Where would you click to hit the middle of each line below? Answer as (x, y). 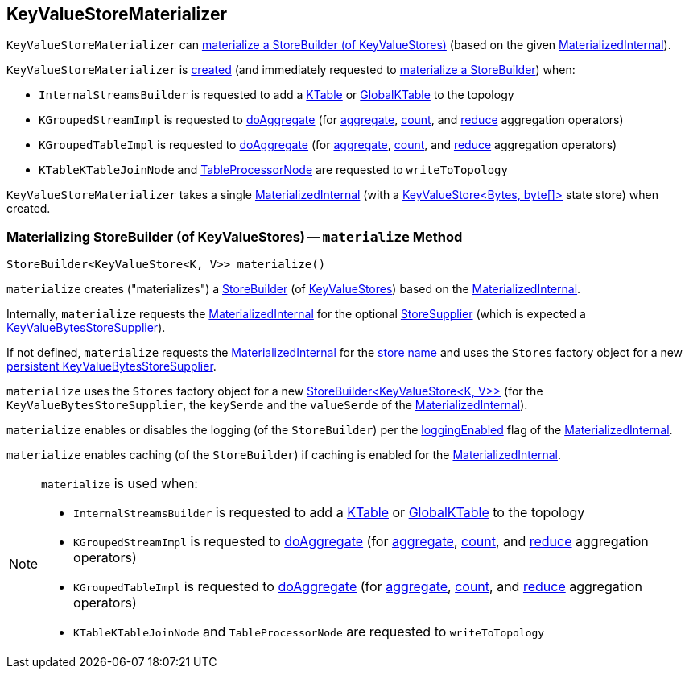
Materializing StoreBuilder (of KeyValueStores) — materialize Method (235, 236)
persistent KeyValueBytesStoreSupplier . (111, 366)
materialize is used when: (120, 484)
